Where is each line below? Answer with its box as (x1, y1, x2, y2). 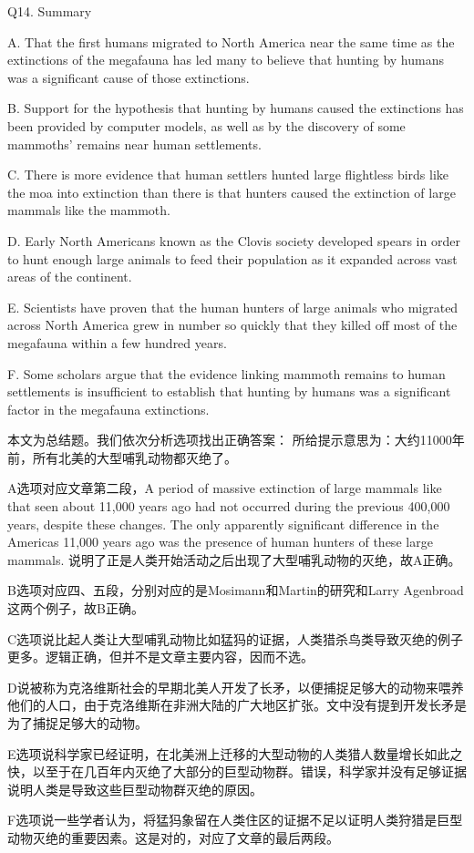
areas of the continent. (7, 267, 132, 286)
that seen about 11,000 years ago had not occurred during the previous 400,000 (7, 497, 450, 516)
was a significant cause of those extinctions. (7, 67, 250, 87)
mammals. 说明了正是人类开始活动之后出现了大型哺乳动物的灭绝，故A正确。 (7, 550, 461, 569)
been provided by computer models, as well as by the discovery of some (7, 116, 406, 135)
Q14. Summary (7, 2, 92, 20)
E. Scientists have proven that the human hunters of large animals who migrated (7, 297, 459, 316)
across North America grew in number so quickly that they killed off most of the (7, 315, 458, 334)
